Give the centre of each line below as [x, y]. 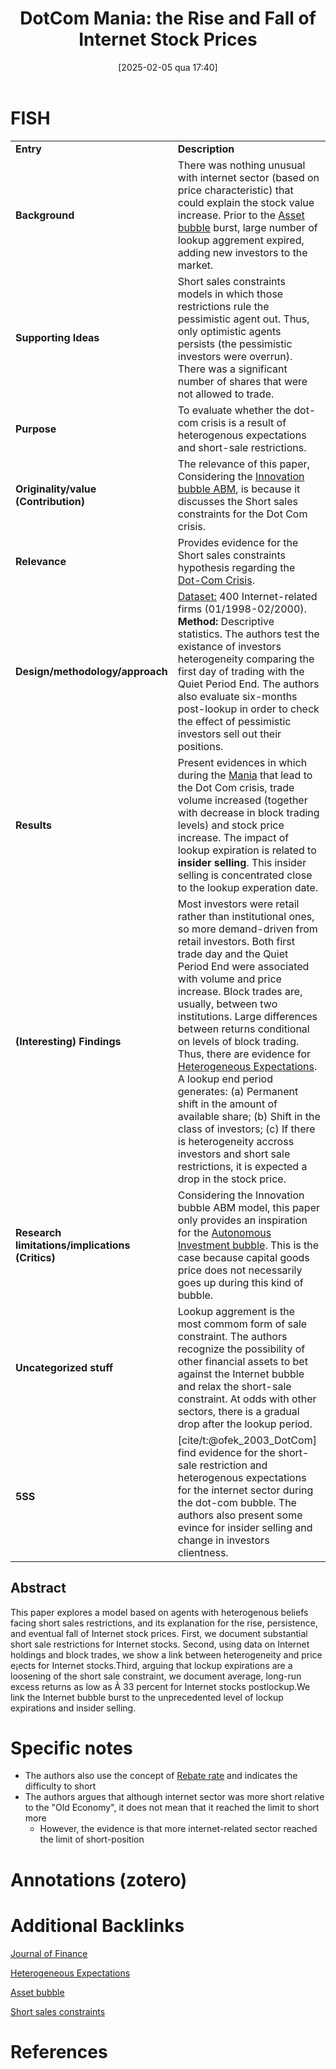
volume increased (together [242, 800]
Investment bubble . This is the [248, 1245]
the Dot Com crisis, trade [236, 787]
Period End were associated [243, 966]
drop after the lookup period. [245, 1424]
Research [38, 1232]
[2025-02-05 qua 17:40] [168, 67]
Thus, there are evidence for [244, 1054]
